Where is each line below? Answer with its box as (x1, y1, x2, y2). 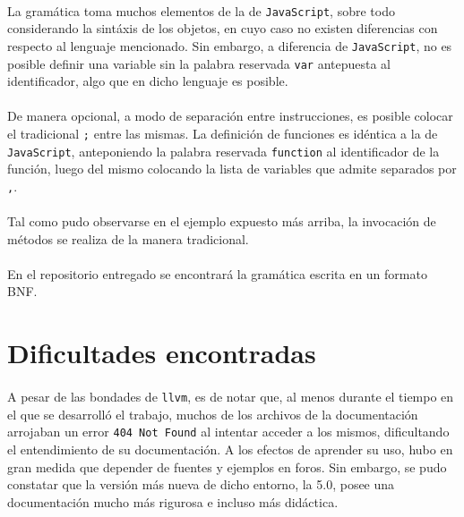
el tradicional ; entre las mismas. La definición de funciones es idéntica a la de (7, 123, 438, 142)
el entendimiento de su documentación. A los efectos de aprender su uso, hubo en (7, 439, 453, 458)
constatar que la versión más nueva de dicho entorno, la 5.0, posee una (7, 475, 395, 494)
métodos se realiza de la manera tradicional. (7, 229, 249, 248)
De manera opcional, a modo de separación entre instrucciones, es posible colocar (7, 106, 453, 125)
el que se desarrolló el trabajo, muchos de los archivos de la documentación (7, 404, 418, 423)
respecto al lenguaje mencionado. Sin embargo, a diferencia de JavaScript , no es (7, 36, 452, 55)
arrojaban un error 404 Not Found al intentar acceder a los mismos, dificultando (7, 422, 450, 441)
